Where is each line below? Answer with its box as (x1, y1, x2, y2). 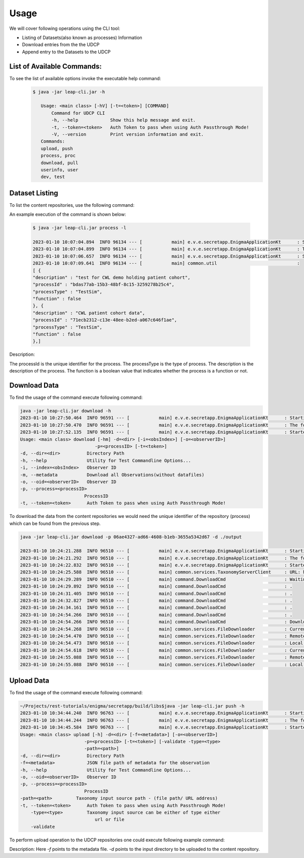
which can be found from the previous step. (9, 520, 101, 527)
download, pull (41, 160, 79, 166)
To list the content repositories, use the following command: (9, 202, 135, 208)
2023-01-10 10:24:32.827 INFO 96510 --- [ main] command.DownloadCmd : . (20, 598, 293, 604)
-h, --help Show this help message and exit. (51, 117, 196, 123)
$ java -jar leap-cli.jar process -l (32, 225, 127, 231)
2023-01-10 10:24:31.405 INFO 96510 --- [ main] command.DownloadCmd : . (20, 590, 293, 596)
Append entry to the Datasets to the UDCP (22, 49, 111, 55)
